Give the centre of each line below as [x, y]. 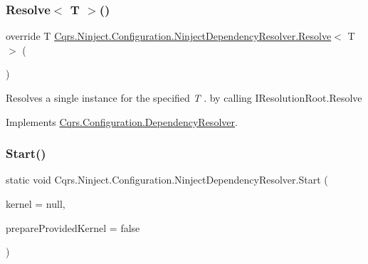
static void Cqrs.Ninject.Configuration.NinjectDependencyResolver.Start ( [167, 180]
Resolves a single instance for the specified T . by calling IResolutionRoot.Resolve [184, 97]
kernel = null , [36, 204]
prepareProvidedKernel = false [73, 227]
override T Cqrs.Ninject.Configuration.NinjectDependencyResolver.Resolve [169, 36]
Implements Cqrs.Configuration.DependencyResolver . [122, 121]
